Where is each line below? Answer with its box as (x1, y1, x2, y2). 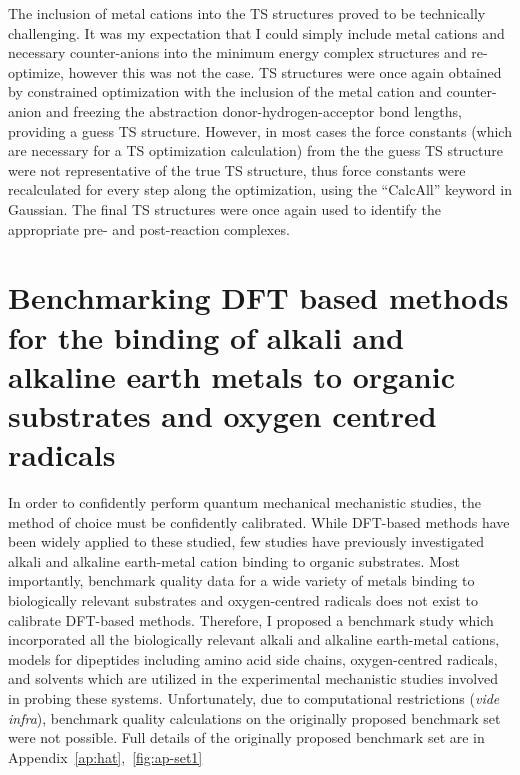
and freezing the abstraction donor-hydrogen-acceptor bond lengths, (46, 100, 462, 121)
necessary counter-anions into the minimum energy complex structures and (8, 42, 467, 63)
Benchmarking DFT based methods (8, 277, 509, 318)
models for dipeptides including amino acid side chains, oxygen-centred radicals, (8, 648, 498, 669)
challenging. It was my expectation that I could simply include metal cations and (8, 22, 505, 43)
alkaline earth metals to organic (8, 355, 455, 396)
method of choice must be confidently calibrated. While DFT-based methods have (8, 511, 510, 532)
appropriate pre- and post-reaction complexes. (8, 218, 290, 239)
